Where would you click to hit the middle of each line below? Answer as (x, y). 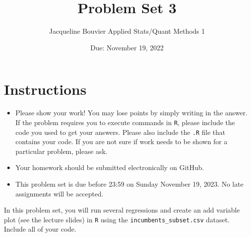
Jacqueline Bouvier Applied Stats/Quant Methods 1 (127, 31)
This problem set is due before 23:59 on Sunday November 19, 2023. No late (129, 183)
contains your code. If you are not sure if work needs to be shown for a (121, 141)
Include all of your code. (40, 229)
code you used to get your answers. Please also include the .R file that (120, 132)
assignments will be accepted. (59, 193)
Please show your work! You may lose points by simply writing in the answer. (131, 113)
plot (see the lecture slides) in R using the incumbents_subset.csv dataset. (117, 219)
